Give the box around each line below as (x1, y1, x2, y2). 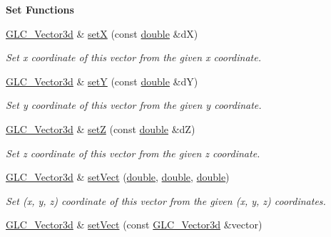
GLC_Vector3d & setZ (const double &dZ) (6, 121, 195, 136)
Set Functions (6, 2, 74, 16)
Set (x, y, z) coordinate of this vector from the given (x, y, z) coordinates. (6, 193, 326, 208)
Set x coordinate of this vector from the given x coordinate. (6, 50, 261, 65)
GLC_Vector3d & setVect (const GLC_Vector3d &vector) (6, 217, 263, 232)
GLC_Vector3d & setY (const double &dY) (6, 73, 198, 88)
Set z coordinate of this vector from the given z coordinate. (6, 145, 260, 160)
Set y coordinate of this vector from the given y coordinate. (6, 98, 262, 112)
